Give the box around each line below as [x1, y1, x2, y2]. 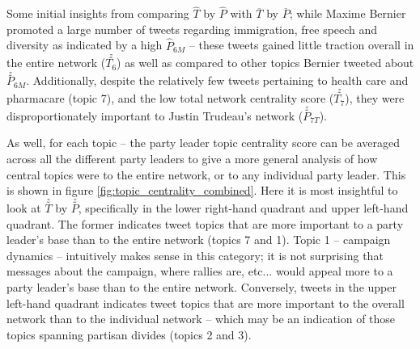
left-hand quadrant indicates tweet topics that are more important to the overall [6, 294, 405, 311]
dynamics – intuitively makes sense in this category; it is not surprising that [6, 246, 384, 263]
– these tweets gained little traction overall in [189, 36, 414, 53]
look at [6, 200, 41, 217]
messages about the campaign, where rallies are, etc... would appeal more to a [6, 263, 393, 280]
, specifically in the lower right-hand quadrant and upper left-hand [78, 200, 409, 217]
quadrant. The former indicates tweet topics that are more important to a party [6, 215, 404, 232]
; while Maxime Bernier [289, 5, 406, 22]
